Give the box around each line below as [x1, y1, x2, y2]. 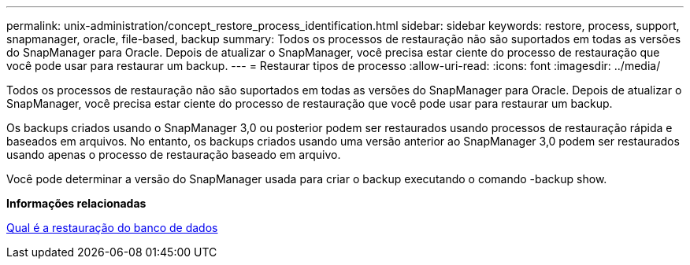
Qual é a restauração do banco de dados [6, 221, 218, 234]
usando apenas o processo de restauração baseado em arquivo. [6, 148, 341, 161]
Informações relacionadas [6, 197, 147, 210]
